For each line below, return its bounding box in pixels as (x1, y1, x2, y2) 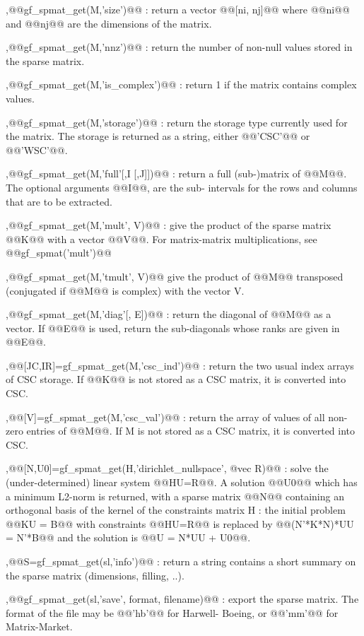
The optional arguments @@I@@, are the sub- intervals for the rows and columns (6, 179, 358, 194)
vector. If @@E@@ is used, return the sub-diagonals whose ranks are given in (6, 320, 340, 335)
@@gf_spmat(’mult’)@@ (6, 245, 112, 260)
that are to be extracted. (6, 194, 112, 208)
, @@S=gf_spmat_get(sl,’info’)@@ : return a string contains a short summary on (6, 554, 356, 568)
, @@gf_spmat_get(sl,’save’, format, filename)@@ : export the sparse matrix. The (6, 591, 359, 606)
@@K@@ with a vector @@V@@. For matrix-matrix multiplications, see (6, 231, 317, 246)
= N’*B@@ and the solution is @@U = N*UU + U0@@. (6, 530, 251, 545)
